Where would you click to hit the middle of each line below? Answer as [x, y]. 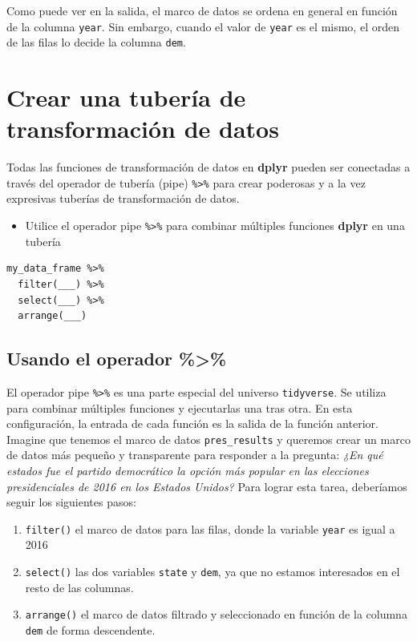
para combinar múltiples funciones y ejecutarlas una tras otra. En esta [180, 407]
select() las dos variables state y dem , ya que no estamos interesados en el [213, 572]
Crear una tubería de [126, 97]
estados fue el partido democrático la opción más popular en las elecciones [188, 470]
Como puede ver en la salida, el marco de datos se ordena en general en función [202, 10]
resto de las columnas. [79, 587]
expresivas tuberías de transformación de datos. [123, 198]
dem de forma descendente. [90, 629]
